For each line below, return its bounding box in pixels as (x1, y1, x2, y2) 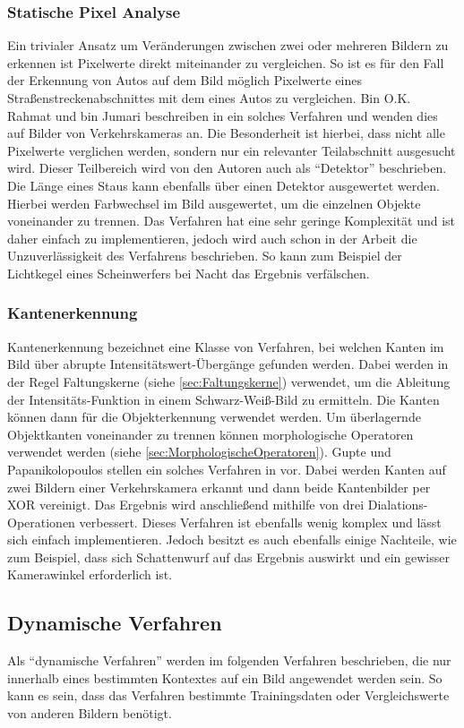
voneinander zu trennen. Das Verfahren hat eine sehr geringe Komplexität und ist (7, 211, 456, 230)
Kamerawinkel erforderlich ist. (7, 565, 173, 584)
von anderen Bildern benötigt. (7, 704, 172, 723)
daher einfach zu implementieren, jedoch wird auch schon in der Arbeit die (7, 228, 417, 247)
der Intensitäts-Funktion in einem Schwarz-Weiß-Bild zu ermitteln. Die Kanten (7, 390, 440, 408)
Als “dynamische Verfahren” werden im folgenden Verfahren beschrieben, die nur (7, 651, 451, 670)
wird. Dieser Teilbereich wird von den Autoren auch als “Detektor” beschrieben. (7, 158, 447, 177)
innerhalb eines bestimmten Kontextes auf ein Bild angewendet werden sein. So (7, 668, 443, 687)
